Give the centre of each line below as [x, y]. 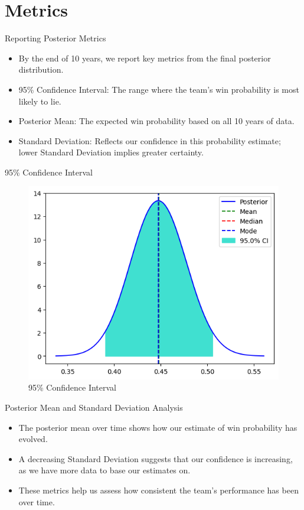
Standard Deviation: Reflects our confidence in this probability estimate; [150, 140]
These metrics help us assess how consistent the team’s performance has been [158, 490]
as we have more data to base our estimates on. [104, 470]
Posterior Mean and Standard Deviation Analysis [94, 407]
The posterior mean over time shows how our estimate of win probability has [158, 427]
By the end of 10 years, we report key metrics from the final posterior [145, 58]
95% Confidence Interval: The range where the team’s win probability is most [159, 89]
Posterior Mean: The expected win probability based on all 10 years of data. [156, 121]
